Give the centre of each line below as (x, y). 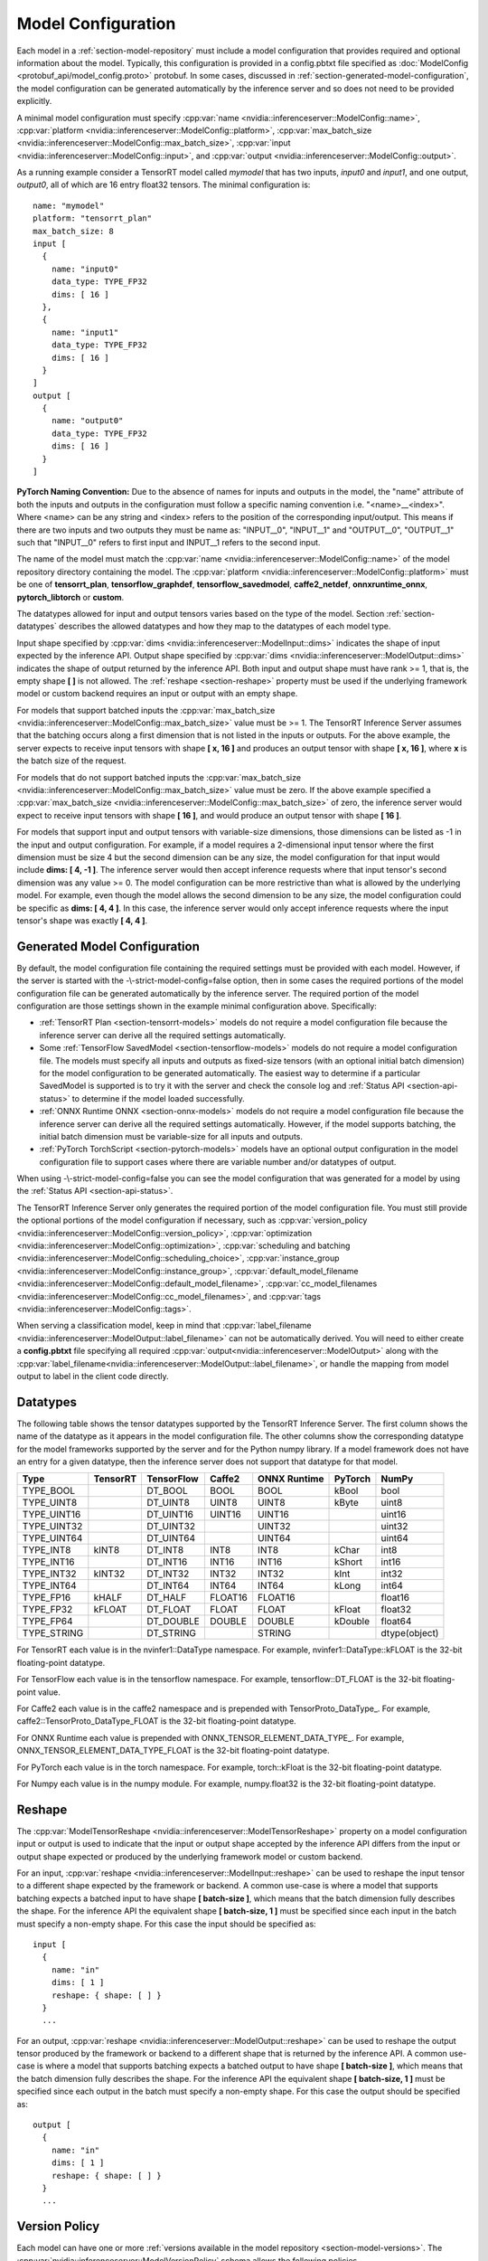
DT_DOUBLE (174, 1622)
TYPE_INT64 (49, 1585)
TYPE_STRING (53, 1633)
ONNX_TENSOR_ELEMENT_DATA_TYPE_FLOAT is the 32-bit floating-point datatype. (173, 1751)
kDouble (352, 1622)
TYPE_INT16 (49, 1562)
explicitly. (34, 101)
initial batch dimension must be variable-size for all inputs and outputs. (171, 1136)
